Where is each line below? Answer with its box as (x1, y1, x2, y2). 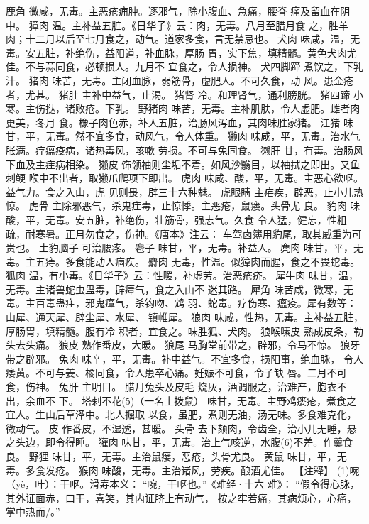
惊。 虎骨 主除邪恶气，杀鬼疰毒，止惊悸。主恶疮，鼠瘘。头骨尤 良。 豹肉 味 (6, 198, 360, 213)
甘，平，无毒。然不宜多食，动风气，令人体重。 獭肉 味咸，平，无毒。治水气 (6, 129, 360, 143)
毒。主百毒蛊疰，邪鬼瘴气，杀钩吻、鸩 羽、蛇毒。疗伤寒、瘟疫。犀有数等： (6, 295, 357, 310)
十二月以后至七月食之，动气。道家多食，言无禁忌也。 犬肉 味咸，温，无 (25, 31, 360, 46)
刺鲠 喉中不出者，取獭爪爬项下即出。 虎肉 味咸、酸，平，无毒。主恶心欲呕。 (6, 170, 363, 185)
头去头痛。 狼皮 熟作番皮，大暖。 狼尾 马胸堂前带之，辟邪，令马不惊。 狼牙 (6, 337, 360, 352)
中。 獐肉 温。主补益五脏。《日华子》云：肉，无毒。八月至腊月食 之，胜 (6, 17, 338, 32)
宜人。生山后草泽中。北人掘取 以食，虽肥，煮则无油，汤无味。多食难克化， (6, 407, 357, 422)
